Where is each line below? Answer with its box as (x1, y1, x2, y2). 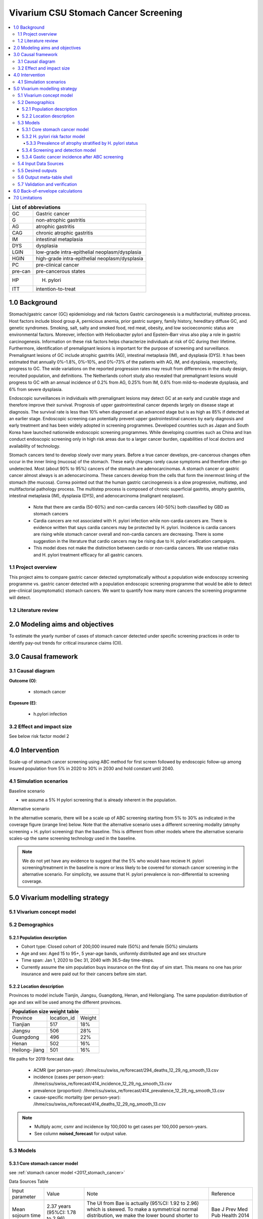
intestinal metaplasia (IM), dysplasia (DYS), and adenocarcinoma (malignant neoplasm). (9, 493, 185, 499)
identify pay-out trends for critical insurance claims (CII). (9, 640, 123, 646)
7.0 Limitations (13, 195, 42, 201)
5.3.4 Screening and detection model (22, 147, 96, 153)
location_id (49, 1015, 75, 1022)
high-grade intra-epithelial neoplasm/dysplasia (36, 255, 144, 262)
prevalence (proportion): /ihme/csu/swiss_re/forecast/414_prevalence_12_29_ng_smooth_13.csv (33, 1087, 225, 1093)
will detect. (9, 594, 31, 600)
